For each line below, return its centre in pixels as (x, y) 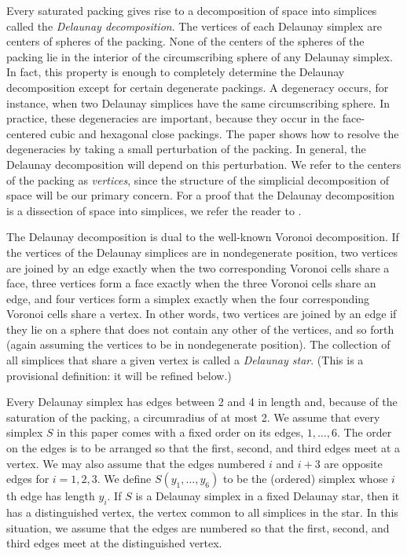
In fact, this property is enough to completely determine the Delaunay (176, 72)
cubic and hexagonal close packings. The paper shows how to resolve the (224, 133)
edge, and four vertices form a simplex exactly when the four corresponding (188, 298)
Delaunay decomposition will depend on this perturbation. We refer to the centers (204, 164)
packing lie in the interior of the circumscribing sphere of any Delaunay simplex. (200, 56)
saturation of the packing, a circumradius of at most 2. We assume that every (193, 417)
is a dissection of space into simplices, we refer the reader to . (154, 210)
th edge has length (51, 496)
